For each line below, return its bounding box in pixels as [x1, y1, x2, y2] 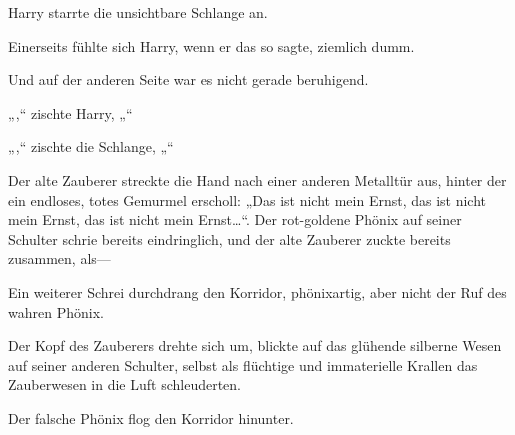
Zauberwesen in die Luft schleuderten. [8, 374, 241, 395]
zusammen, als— [8, 248, 111, 269]
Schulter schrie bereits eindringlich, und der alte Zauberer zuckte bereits [8, 228, 451, 249]
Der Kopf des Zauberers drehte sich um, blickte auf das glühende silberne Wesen [8, 335, 502, 356]
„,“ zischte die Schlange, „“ [8, 136, 174, 157]
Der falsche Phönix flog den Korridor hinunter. [8, 407, 294, 428]
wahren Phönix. [8, 301, 104, 322]
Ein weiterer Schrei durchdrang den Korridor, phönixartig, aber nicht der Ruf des [8, 281, 507, 302]
